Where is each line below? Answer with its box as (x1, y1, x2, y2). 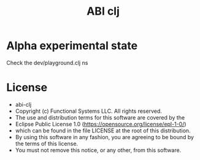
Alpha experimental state (6, 39, 138, 53)
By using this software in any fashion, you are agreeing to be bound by (15, 133, 194, 140)
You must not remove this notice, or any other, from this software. (15, 146, 182, 154)
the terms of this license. (15, 140, 79, 147)
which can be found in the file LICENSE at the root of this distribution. (15, 127, 191, 134)
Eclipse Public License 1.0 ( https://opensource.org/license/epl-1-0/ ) (15, 120, 187, 128)
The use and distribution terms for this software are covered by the (15, 113, 185, 121)
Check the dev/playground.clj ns (6, 59, 88, 66)
